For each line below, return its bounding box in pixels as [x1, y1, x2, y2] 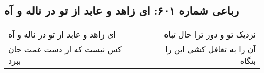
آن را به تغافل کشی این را [165, 43, 256, 55]
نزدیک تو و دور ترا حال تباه [164, 28, 256, 41]
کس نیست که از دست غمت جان [8, 43, 122, 55]
